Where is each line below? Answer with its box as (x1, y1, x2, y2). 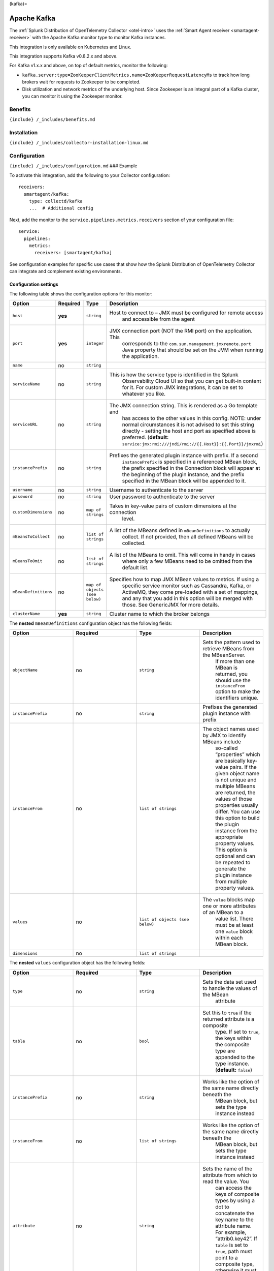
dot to (215, 1203, 229, 1210)
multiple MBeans (215, 783, 256, 790)
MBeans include (202, 738, 241, 745)
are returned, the (215, 789, 256, 796)
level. (122, 515, 135, 522)
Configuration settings (9, 281, 58, 287)
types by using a (215, 1197, 255, 1204)
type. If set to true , (215, 1028, 260, 1035)
